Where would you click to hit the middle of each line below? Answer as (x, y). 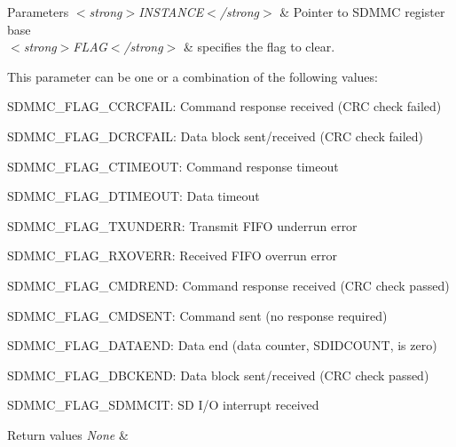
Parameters (38, 12)
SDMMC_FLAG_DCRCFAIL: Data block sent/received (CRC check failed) (215, 136)
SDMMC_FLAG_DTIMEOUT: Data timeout (134, 196)
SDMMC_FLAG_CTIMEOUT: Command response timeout (173, 166)
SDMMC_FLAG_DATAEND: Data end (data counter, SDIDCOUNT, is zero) (222, 345)
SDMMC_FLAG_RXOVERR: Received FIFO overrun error (173, 255)
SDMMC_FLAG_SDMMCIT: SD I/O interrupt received (163, 405)
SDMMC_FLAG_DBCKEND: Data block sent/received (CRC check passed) (218, 375)
